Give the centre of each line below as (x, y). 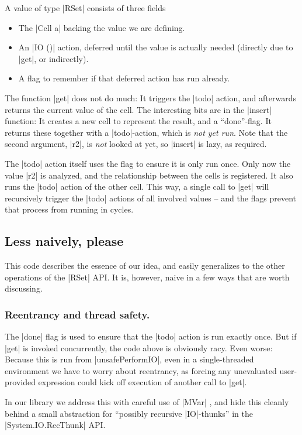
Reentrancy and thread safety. (77, 314)
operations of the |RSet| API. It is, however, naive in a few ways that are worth (147, 277)
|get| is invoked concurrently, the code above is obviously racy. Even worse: (139, 347)
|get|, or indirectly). (53, 58)
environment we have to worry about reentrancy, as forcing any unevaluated (141, 370)
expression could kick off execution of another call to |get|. (143, 382)
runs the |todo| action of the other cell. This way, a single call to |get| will (137, 186)
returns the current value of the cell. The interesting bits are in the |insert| (138, 109)
